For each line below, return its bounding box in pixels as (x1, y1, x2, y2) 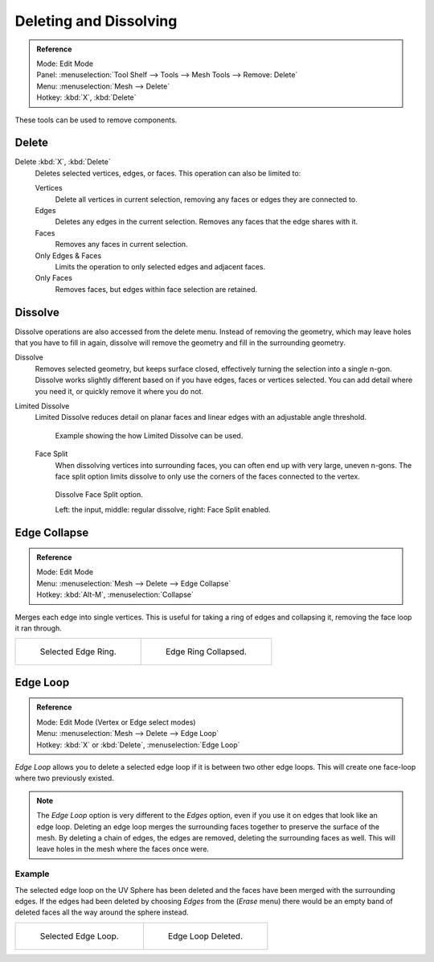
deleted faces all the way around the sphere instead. (14, 907, 189, 917)
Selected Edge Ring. (39, 646, 117, 657)
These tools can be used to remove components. (14, 115, 178, 125)
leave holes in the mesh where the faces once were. (36, 845, 209, 854)
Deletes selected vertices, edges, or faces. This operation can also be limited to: (35, 168, 301, 178)
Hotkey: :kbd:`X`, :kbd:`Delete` (36, 92, 137, 102)
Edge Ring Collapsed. (165, 646, 247, 657)
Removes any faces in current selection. (55, 240, 188, 249)
